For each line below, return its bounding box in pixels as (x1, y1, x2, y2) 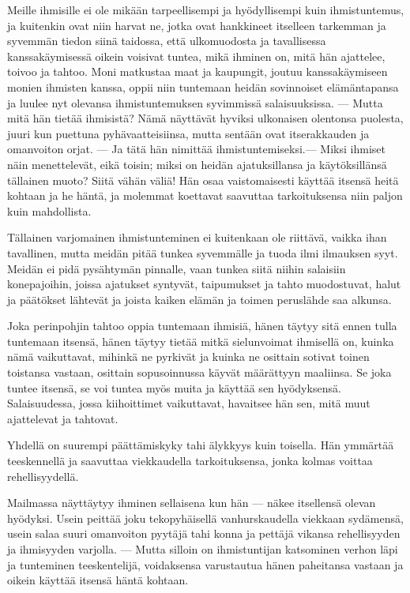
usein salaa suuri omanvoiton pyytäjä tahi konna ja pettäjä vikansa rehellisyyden (7, 525, 401, 542)
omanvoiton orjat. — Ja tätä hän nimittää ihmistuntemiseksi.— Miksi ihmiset (7, 141, 386, 157)
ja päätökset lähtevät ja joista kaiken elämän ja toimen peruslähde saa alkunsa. (7, 291, 392, 307)
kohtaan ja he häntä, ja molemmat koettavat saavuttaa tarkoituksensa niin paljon (7, 187, 403, 204)
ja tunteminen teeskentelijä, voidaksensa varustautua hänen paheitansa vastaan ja (7, 556, 404, 572)
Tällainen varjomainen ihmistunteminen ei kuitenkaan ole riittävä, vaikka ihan (7, 229, 387, 246)
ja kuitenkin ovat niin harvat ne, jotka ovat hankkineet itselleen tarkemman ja (7, 17, 386, 33)
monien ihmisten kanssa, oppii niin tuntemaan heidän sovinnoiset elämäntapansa (7, 78, 399, 95)
